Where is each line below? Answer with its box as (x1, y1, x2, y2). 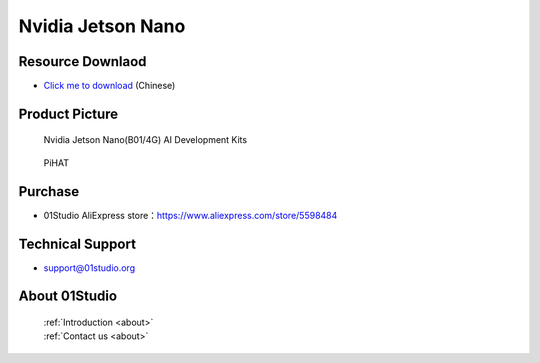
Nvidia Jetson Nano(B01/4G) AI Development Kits (43, 134, 248, 146)
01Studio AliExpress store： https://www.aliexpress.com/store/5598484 (43, 209, 338, 221)
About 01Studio (18, 288, 118, 305)
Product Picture (18, 105, 119, 122)
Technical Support (18, 235, 137, 252)
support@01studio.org (43, 261, 135, 274)
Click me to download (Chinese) (43, 80, 176, 92)
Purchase (18, 183, 80, 200)
